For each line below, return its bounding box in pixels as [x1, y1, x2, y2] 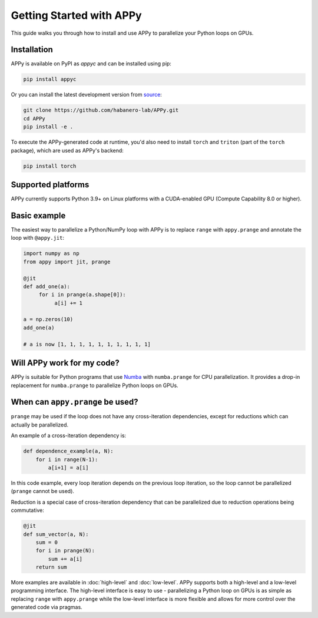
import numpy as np [23, 250, 79, 257]
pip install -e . [23, 124, 74, 130]
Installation [11, 45, 53, 55]
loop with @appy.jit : [11, 234, 65, 242]
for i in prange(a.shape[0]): [38, 292, 126, 298]
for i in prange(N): [35, 547, 95, 554]
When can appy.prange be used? [11, 397, 138, 407]
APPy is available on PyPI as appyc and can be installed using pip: [11, 60, 172, 67]
